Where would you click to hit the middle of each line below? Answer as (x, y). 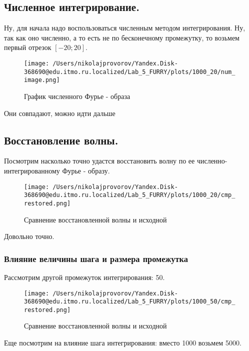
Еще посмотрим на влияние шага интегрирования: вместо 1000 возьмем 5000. (123, 343)
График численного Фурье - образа (77, 96)
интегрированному (32, 170)
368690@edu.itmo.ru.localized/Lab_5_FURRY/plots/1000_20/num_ (130, 72)
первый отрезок (28, 47)
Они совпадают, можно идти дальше (60, 113)
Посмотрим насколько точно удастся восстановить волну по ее (99, 161)
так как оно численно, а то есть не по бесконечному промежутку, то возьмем (122, 37)
